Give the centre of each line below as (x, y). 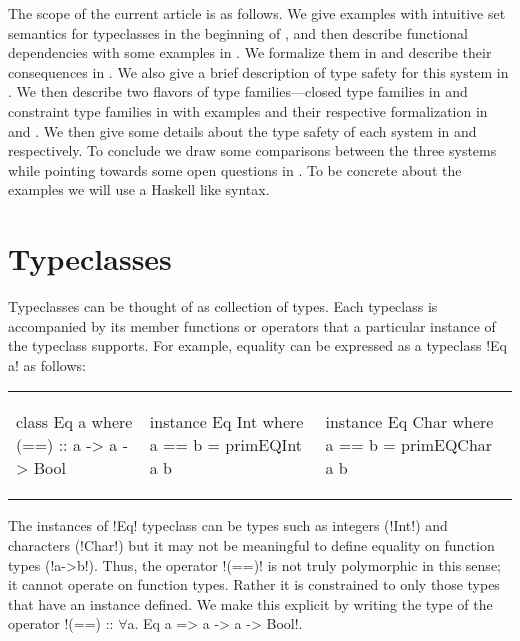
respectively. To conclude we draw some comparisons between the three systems (252, 150)
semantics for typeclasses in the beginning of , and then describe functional (238, 32)
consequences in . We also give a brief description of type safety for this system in (258, 71)
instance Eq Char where (409, 422)
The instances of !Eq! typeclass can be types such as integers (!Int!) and (228, 525)
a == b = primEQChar (409, 445)
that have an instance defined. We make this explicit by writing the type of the (250, 603)
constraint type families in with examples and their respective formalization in (248, 110)
